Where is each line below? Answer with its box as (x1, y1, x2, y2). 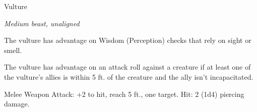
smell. (4, 44, 22, 55)
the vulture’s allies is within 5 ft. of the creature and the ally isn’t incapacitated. (4, 71, 253, 82)
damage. (4, 98, 30, 109)
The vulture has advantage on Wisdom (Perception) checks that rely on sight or (4, 35, 251, 45)
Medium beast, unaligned (4, 18, 80, 28)
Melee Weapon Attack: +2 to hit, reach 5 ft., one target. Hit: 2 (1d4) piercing (4, 88, 244, 99)
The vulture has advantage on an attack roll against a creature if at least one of (4, 62, 251, 72)
